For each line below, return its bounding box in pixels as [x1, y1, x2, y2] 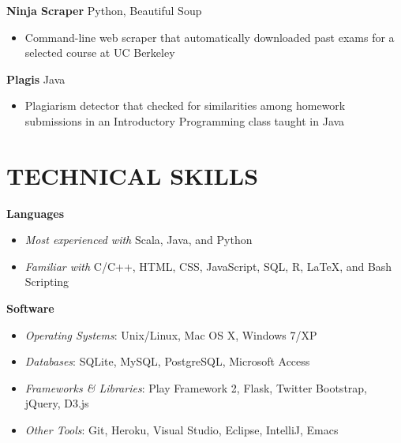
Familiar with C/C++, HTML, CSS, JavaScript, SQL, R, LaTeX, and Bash [24, 257, 392, 274]
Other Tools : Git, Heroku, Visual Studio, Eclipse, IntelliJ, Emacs [24, 422, 339, 438]
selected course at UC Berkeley [24, 44, 175, 61]
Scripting [24, 273, 69, 290]
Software [6, 300, 54, 317]
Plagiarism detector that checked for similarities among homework [24, 97, 346, 114]
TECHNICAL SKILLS [6, 159, 259, 191]
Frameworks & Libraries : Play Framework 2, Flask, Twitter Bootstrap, [24, 379, 367, 396]
